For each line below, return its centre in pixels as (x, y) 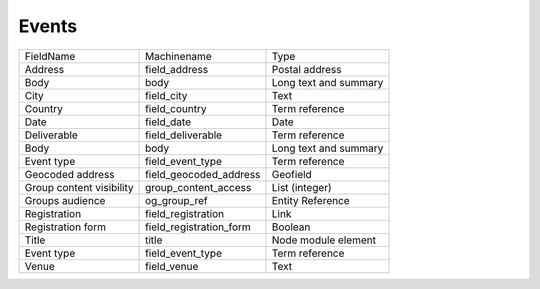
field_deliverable (184, 135)
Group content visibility (79, 187)
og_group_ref (177, 200)
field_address (177, 69)
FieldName (50, 56)
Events (48, 26)
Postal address (306, 69)
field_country (176, 108)
